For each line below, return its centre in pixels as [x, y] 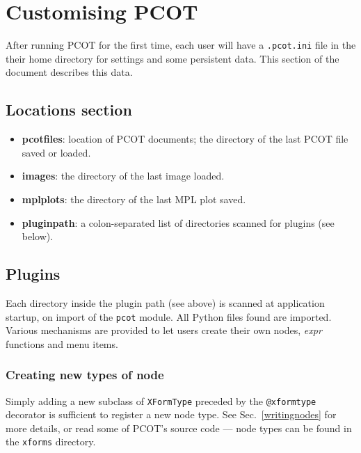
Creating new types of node [85, 375]
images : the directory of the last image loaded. [123, 176]
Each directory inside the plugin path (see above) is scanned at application [165, 302]
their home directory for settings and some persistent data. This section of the [173, 58]
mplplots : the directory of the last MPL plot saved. [134, 199]
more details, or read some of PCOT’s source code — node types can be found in [179, 428]
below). [38, 236]
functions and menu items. [62, 343]
